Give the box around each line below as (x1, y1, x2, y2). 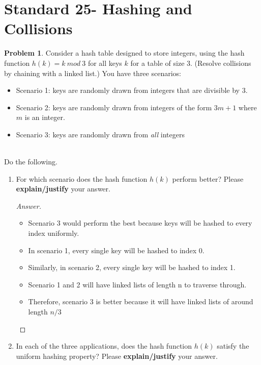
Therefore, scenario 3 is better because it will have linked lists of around (28, 296, 253, 307)
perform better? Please (172, 173, 244, 184)
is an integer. (24, 112, 65, 123)
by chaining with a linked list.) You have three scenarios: (4, 67, 181, 78)
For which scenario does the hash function (16, 173, 148, 184)
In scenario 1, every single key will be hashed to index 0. (28, 245, 205, 255)
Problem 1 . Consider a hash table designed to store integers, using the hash (4, 47, 245, 58)
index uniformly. (28, 228, 79, 238)
